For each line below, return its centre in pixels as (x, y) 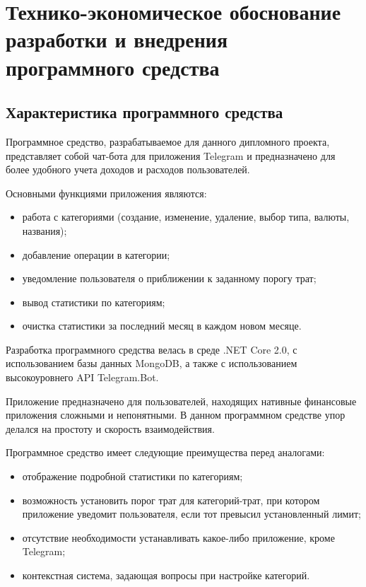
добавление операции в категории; (96, 254)
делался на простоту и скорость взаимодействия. (110, 428)
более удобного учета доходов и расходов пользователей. (128, 169)
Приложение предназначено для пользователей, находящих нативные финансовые (181, 401)
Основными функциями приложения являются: (106, 193)
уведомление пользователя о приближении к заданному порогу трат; (169, 278)
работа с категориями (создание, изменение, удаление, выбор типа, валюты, (186, 217)
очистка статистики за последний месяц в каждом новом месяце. (162, 326)
